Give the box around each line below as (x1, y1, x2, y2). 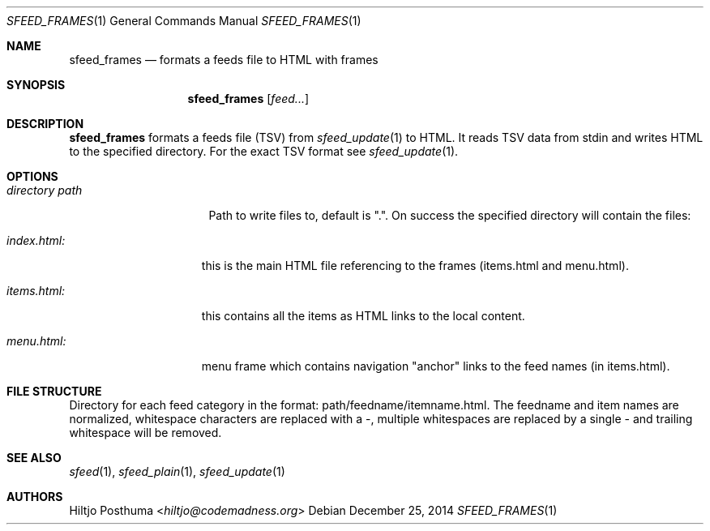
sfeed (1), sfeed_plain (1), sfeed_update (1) (69, 465, 285, 478)
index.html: (6, 233, 66, 247)
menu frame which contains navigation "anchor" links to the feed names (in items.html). (201, 359, 670, 373)
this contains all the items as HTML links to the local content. (201, 309, 525, 323)
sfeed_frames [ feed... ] (187, 92, 310, 105)
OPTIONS (6, 169, 58, 183)
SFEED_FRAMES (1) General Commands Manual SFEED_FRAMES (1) (6, 14, 361, 28)
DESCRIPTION (6, 117, 84, 131)
